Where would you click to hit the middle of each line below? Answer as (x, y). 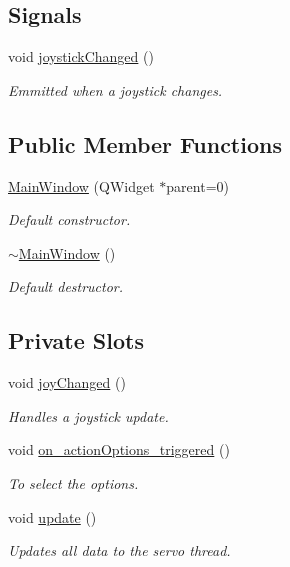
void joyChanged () (67, 382)
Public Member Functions (145, 143)
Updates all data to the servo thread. (119, 550)
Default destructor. (66, 286)
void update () (52, 516)
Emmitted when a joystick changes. (115, 89)
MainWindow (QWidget (81, 185)
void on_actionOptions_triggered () (119, 449)
